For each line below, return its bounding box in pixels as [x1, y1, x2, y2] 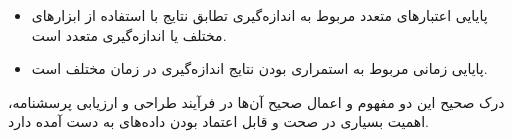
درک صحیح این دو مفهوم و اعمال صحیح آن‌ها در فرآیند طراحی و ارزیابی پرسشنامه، [8, 91, 505, 112]
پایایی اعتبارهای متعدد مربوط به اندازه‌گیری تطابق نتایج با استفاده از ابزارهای [31, 5, 488, 25]
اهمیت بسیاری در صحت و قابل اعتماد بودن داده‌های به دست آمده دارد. [8, 111, 429, 132]
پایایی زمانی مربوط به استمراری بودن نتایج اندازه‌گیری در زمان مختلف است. [31, 58, 488, 79]
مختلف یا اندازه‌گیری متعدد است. [31, 24, 227, 45]
